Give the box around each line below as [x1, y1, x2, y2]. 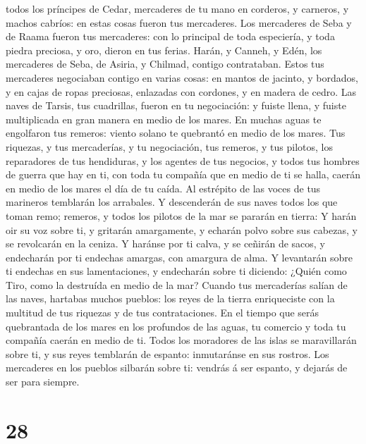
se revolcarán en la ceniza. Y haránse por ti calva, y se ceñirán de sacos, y [6, 236, 325, 251]
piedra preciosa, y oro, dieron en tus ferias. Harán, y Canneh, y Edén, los [6, 42, 322, 57]
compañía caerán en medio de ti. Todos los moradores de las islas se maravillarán [6, 333, 357, 347]
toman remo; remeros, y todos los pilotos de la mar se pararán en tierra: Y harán [6, 208, 357, 223]
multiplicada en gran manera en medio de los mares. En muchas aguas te [6, 111, 322, 126]
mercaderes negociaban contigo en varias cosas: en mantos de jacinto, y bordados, [6, 70, 358, 85]
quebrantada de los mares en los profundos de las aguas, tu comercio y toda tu [6, 319, 346, 333]
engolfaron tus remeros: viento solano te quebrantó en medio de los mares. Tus [6, 125, 346, 140]
